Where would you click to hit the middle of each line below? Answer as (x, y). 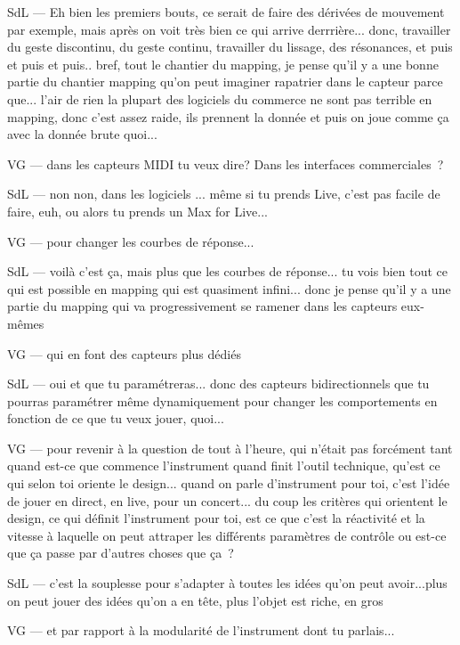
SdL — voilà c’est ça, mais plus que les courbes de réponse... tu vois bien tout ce (228, 271)
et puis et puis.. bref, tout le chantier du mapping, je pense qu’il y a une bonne (223, 64)
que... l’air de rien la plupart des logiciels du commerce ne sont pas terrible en (220, 98)
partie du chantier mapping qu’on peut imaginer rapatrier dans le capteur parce (225, 82)
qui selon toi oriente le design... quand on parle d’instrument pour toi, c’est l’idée (229, 483)
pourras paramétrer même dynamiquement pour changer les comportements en (222, 400)
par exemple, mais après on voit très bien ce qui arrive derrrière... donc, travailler (229, 29)
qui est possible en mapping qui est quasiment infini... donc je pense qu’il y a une (229, 288)
